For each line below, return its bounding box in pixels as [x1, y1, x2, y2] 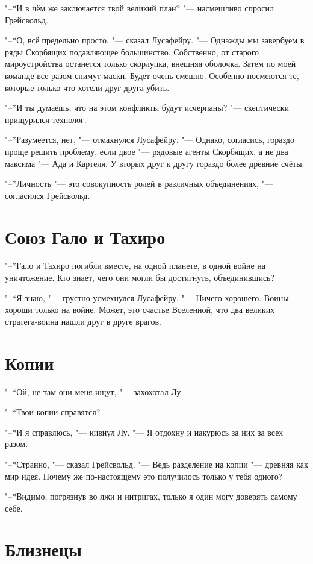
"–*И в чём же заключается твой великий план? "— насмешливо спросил [5, 2, 274, 14]
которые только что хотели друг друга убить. [5, 81, 170, 93]
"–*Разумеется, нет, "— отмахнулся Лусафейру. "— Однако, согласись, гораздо [5, 133, 294, 146]
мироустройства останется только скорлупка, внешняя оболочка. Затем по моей [5, 57, 296, 70]
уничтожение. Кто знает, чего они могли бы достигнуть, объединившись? [5, 271, 275, 284]
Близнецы [5, 537, 82, 562]
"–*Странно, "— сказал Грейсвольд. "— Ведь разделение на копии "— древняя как [5, 457, 308, 470]
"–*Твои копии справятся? [5, 406, 101, 418]
